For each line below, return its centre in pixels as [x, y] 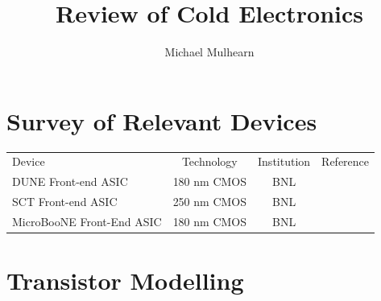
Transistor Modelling [125, 280]
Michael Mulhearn [209, 52]
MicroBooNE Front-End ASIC [87, 221]
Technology [209, 161]
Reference [346, 161]
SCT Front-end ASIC [65, 202]
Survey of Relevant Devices [162, 120]
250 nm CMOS [210, 202]
